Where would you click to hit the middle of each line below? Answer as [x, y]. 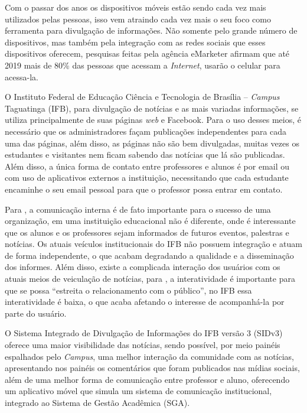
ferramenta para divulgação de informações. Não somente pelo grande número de [151, 30]
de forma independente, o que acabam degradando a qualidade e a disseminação [149, 255]
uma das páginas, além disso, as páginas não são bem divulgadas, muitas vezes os [152, 143]
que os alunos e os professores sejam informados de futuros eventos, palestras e [147, 232]
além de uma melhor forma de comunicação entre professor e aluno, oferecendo [147, 379]
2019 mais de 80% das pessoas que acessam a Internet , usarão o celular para [143, 65]
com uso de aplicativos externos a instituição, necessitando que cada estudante [147, 178]
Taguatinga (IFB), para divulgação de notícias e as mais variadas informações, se [152, 108]
